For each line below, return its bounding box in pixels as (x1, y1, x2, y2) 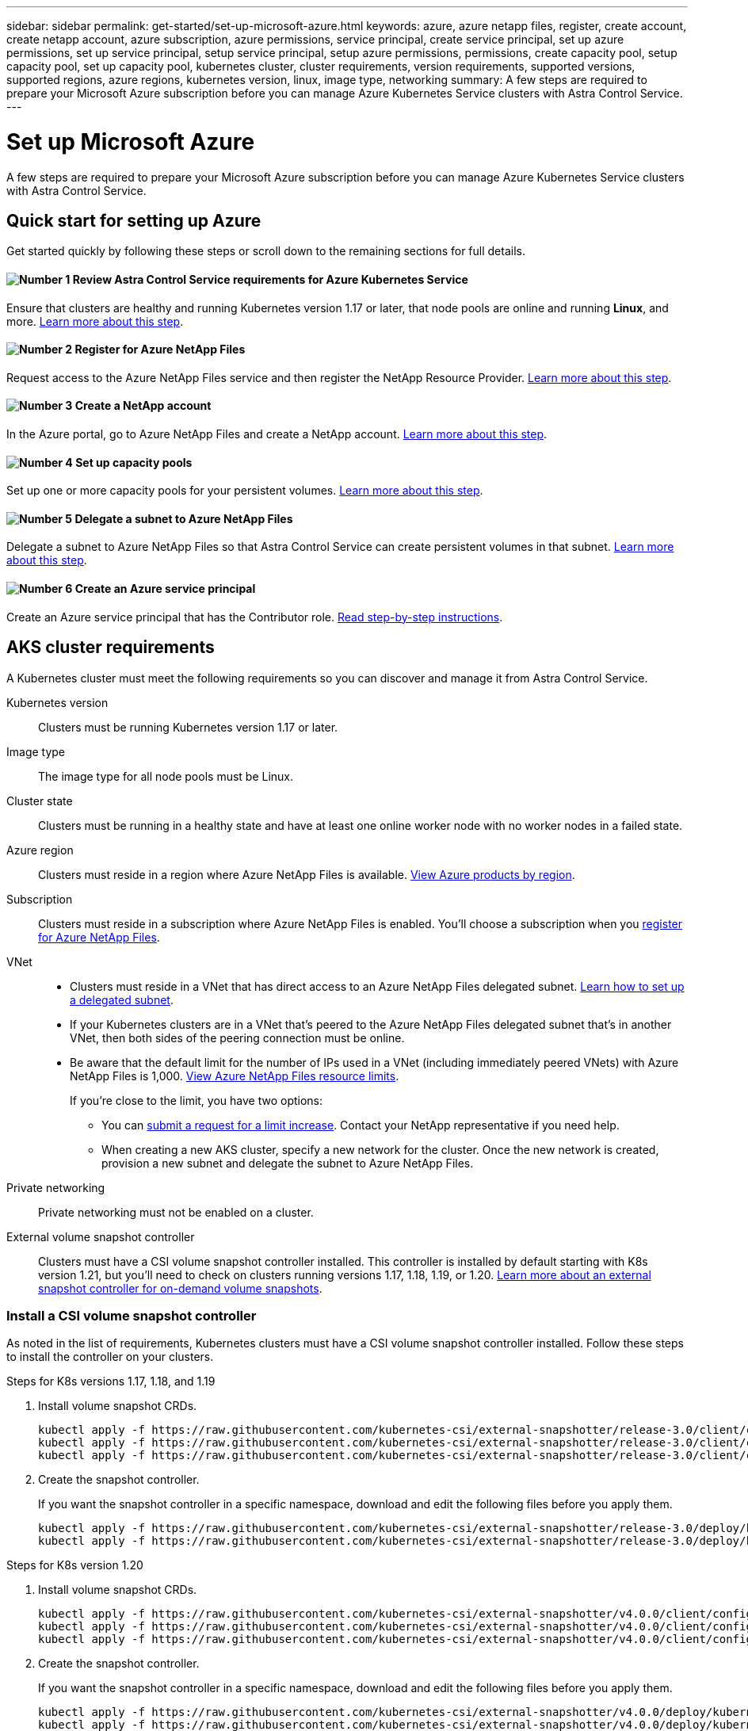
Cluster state (6, 793, 73, 808)
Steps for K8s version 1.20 (6, 1558, 143, 1572)
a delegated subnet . (70, 992, 174, 1007)
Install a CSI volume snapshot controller (6, 1307, 257, 1324)
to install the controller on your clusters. (6, 1350, 214, 1364)
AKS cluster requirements (6, 637, 215, 658)
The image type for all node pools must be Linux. (38, 769, 294, 783)
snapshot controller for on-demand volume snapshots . (38, 1281, 322, 1295)
